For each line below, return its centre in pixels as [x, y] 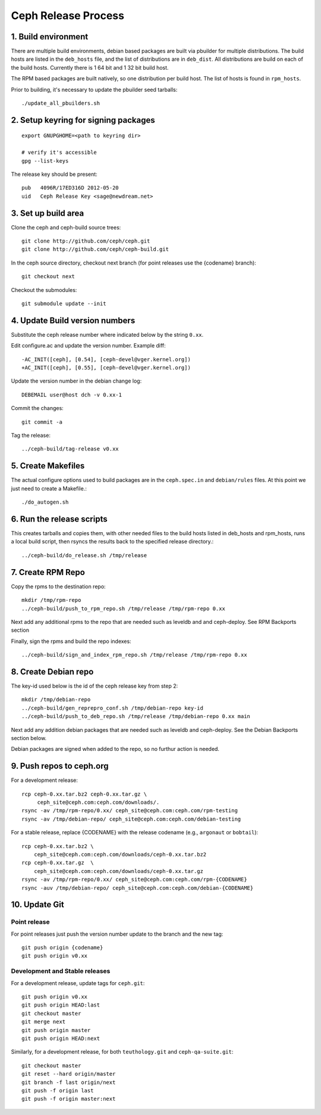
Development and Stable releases [61, 971]
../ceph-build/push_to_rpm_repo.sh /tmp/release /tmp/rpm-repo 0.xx [123, 608]
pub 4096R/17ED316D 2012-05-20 [70, 188]
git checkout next [48, 277]
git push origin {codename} [62, 948]
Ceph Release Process [68, 15]
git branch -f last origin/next [69, 1082]
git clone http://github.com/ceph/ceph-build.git [95, 249]
